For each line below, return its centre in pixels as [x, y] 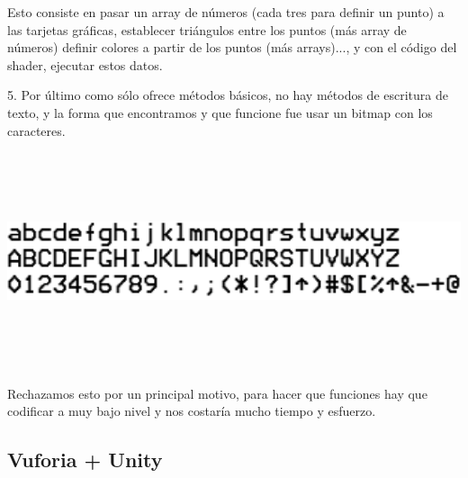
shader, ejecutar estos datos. [85, 64]
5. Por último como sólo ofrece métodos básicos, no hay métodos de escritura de [228, 95]
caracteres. [36, 130]
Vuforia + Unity [85, 460]
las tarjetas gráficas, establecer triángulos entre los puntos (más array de [207, 29]
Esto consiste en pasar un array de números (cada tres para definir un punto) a [226, 12]
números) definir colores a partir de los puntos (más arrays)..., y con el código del [232, 47]
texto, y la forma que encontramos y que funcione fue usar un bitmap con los [220, 112]
